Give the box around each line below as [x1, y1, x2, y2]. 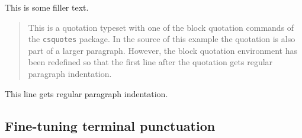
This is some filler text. [5, 1, 89, 13]
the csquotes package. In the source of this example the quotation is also [28, 33, 295, 45]
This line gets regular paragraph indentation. [5, 87, 168, 100]
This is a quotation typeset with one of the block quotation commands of [28, 21, 294, 33]
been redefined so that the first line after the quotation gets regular [28, 56, 273, 68]
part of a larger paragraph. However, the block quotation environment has [28, 44, 298, 56]
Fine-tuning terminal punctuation [5, 116, 216, 134]
